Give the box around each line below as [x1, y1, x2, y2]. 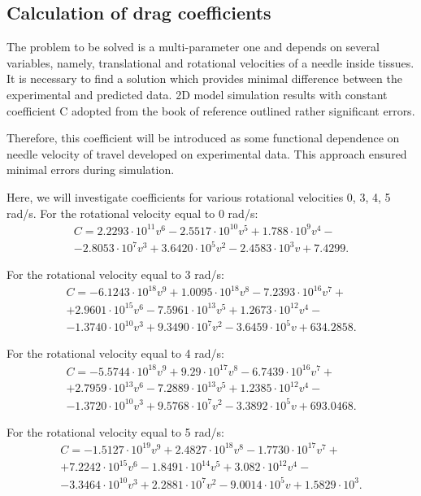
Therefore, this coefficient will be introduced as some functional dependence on [7, 129, 400, 146]
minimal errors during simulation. [7, 161, 175, 178]
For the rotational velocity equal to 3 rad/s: [7, 266, 224, 283]
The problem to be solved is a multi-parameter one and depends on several [7, 38, 380, 55]
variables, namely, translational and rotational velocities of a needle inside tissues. [7, 54, 414, 71]
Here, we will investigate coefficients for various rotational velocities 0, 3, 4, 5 [7, 188, 391, 205]
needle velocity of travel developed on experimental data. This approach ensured [7, 145, 407, 162]
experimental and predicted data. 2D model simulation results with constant [7, 85, 388, 102]
